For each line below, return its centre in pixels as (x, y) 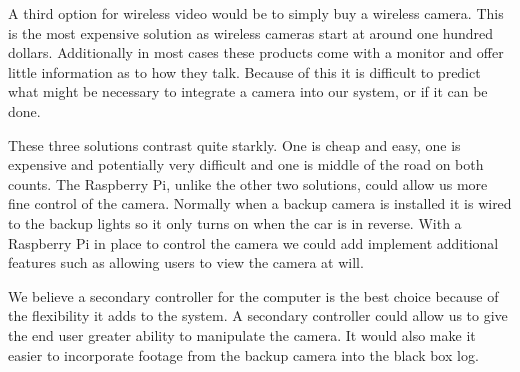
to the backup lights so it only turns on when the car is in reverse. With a (235, 222)
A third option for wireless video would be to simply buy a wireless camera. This (256, 13)
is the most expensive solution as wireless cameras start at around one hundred (251, 32)
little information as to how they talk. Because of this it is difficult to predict (244, 71)
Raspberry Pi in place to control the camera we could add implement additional (253, 242)
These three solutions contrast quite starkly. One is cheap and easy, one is (234, 144)
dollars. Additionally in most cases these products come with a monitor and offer (256, 52)
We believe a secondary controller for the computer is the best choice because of (253, 295)
